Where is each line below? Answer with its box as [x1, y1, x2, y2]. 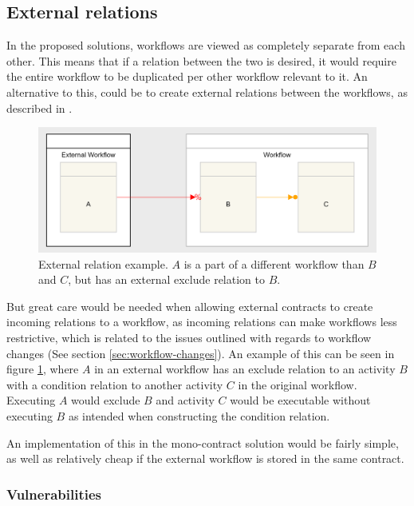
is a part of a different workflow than [183, 255, 365, 272]
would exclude [71, 392, 140, 408]
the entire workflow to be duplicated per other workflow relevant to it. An [6, 68, 368, 85]
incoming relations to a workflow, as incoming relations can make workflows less [6, 313, 397, 330]
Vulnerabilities [6, 484, 101, 504]
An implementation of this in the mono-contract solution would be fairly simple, [6, 434, 399, 451]
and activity [156, 392, 215, 408]
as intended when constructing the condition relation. [68, 408, 330, 424]
